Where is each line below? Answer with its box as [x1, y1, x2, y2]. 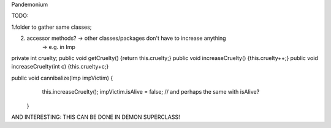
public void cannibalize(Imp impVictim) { [11, 74, 113, 81]
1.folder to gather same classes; [11, 23, 92, 31]
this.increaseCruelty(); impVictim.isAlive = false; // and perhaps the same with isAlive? [42, 88, 260, 96]
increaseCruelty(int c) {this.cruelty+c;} [11, 63, 109, 70]
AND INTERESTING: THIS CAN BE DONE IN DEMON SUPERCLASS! [11, 113, 180, 121]
